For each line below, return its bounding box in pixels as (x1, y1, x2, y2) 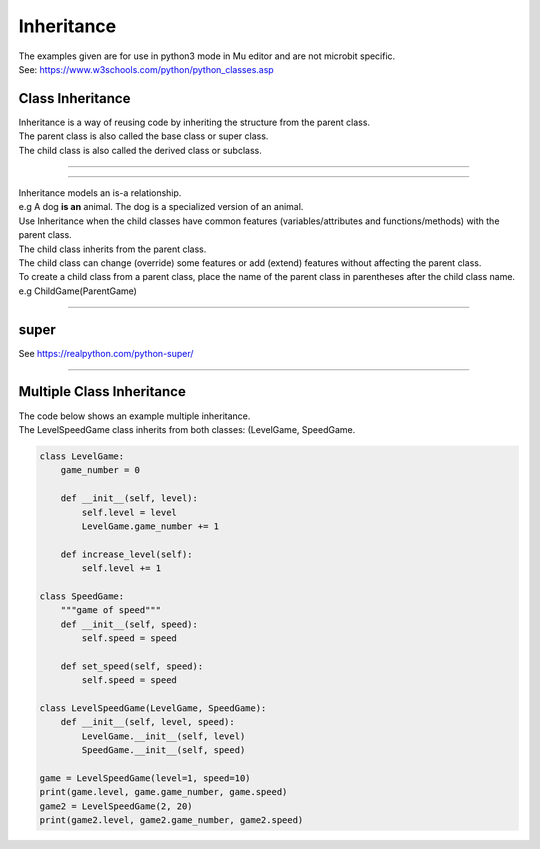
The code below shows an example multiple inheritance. (18, 410, 251, 422)
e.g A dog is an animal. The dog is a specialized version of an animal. (18, 201, 304, 213)
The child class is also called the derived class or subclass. (18, 144, 262, 156)
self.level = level (81, 506, 177, 518)
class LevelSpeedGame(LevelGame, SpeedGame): (39, 702, 267, 714)
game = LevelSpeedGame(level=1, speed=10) (39, 772, 251, 784)
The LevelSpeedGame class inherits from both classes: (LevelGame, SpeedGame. (18, 423, 356, 435)
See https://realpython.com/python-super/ (18, 347, 194, 359)
